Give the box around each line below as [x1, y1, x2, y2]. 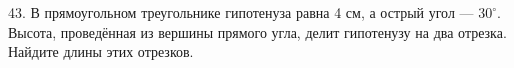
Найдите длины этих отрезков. [8, 41, 194, 62]
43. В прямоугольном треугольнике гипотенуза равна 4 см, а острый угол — [8, 2, 474, 22]
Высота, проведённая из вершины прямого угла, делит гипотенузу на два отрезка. [8, 21, 507, 42]
